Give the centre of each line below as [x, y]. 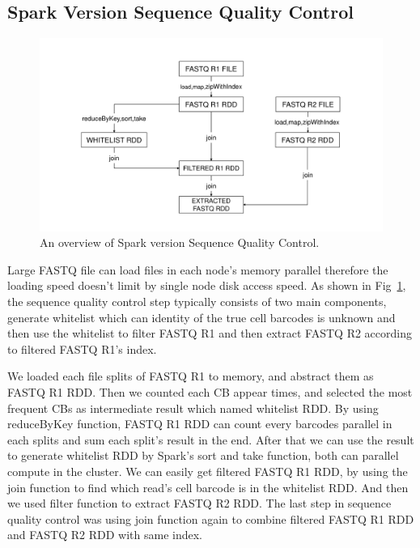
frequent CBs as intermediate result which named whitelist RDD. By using [193, 408]
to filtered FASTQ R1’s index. [82, 348]
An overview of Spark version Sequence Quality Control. [180, 242]
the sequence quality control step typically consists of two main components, [197, 302]
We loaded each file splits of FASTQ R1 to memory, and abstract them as [191, 376]
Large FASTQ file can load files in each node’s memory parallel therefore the [198, 269]
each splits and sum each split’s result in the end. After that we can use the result [211, 439]
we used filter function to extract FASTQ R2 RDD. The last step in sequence [199, 503]
